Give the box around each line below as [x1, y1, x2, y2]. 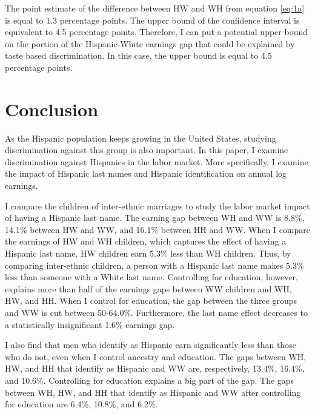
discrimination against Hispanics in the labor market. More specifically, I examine [5, 155, 308, 168]
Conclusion [5, 96, 99, 121]
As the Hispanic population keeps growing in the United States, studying [5, 131, 276, 144]
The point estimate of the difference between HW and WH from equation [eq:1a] [5, 2, 305, 14]
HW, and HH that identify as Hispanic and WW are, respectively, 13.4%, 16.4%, [5, 362, 305, 375]
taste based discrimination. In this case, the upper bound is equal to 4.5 [5, 49, 272, 62]
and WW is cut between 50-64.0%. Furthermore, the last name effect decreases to [5, 306, 308, 318]
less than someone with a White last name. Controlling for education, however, [5, 271, 298, 283]
